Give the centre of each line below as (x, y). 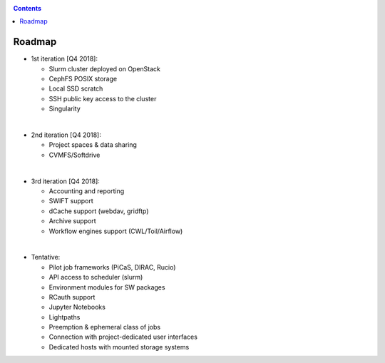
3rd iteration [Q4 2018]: (65, 181)
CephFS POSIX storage (83, 79)
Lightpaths (65, 317)
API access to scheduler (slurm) (96, 277)
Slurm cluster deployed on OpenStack (104, 68)
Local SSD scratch (76, 88)
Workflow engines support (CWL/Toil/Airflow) (116, 231)
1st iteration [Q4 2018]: (64, 59)
